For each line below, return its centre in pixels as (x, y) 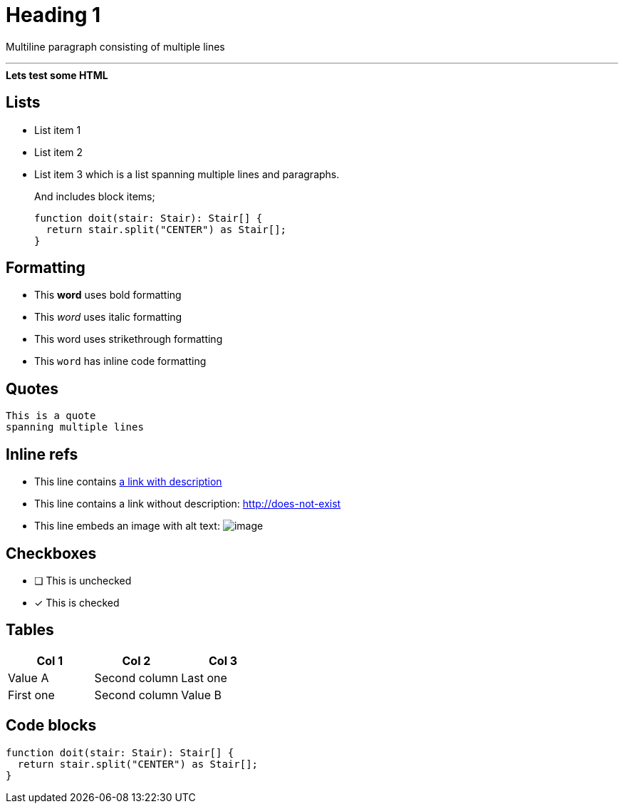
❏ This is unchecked (83, 580)
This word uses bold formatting (108, 295)
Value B (202, 695)
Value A (28, 677)
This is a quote (51, 416)
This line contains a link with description (128, 482)
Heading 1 (53, 15)
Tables (30, 630)
